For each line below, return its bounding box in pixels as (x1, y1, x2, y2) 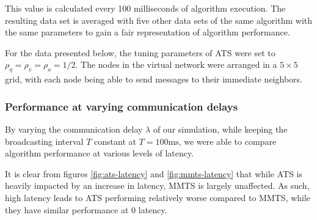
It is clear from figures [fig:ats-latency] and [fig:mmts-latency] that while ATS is (5, 167, 303, 180)
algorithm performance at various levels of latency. (5, 147, 194, 159)
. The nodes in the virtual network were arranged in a (75, 58, 277, 71)
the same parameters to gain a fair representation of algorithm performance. (5, 26, 290, 38)
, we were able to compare (178, 134, 277, 147)
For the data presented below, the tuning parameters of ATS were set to (5, 46, 275, 59)
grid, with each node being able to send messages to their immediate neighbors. (5, 73, 302, 86)
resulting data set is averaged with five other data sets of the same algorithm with (5, 13, 313, 26)
